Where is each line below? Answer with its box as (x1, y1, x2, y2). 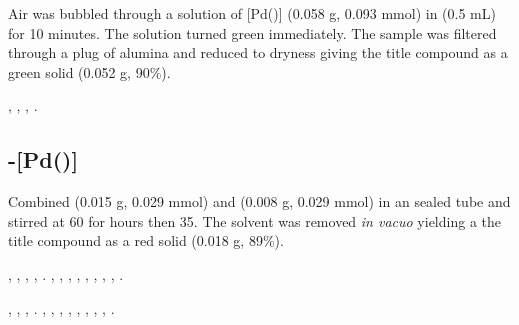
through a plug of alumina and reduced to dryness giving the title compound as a (8, 42, 508, 63)
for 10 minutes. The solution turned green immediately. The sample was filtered (8, 22, 497, 43)
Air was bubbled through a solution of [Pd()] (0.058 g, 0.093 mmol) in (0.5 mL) (8, 3, 496, 23)
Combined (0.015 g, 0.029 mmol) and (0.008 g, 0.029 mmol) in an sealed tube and (8, 191, 511, 212)
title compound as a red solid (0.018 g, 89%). (8, 230, 284, 251)
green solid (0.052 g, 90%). (8, 61, 171, 82)
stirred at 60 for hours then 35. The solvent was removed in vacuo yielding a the (8, 210, 501, 231)
